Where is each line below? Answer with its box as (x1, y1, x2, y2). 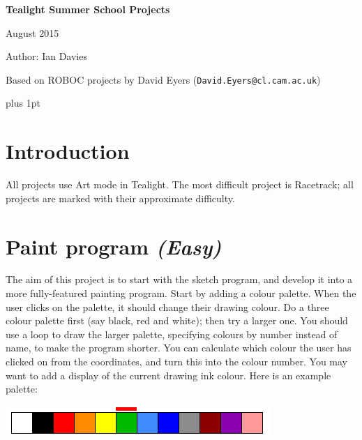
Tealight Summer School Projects (6, 2, 170, 16)
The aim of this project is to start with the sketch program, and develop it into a (6, 272, 353, 287)
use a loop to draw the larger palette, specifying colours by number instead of (6, 326, 338, 341)
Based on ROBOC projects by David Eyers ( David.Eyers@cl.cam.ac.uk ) (6, 72, 321, 86)
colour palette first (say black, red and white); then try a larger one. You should (6, 313, 348, 328)
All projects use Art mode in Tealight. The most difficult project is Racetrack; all (6, 177, 354, 192)
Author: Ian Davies (6, 49, 87, 63)
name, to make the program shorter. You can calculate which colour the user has (6, 340, 352, 355)
